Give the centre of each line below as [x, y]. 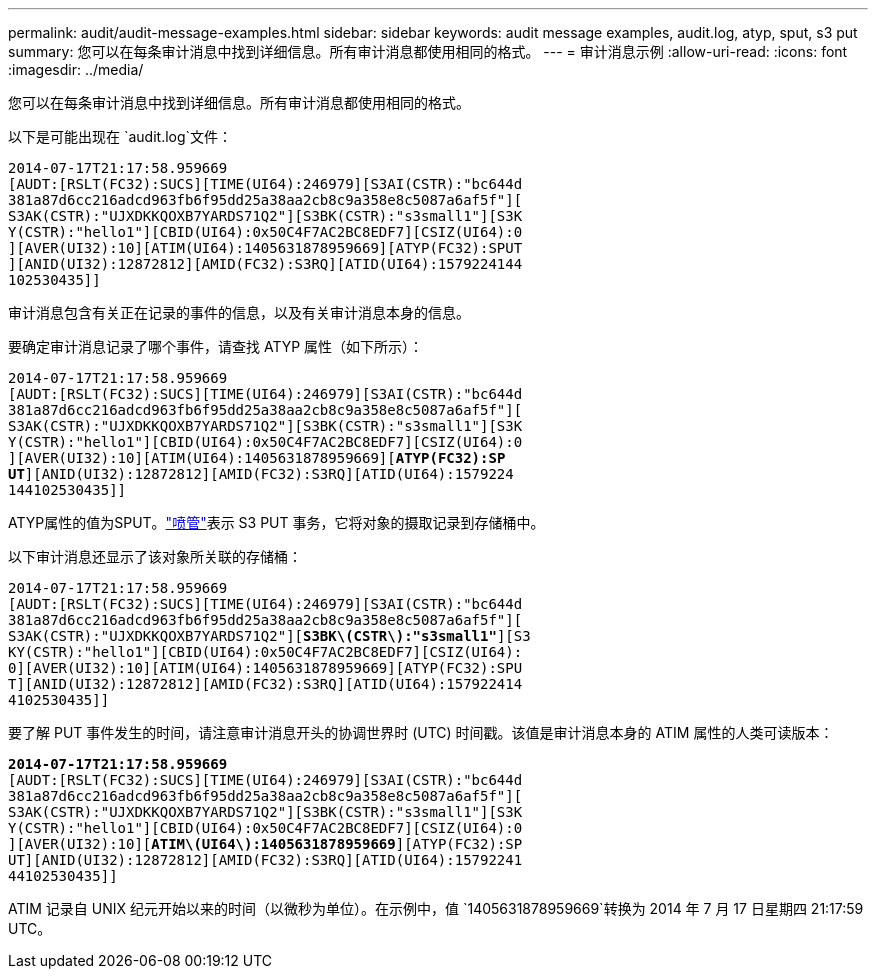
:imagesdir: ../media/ [76, 69]
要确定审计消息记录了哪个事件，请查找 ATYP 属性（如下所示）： [216, 346]
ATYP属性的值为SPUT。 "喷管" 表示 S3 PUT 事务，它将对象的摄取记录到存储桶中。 [276, 522]
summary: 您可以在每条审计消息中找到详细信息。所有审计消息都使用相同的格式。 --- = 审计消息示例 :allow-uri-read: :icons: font [428, 51]
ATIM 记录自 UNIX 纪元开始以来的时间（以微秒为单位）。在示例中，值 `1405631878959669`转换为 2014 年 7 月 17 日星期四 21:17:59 [436, 908]
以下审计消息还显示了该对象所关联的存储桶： [155, 556]
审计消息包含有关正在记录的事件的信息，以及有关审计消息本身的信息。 [239, 312]
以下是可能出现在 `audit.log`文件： [120, 136]
